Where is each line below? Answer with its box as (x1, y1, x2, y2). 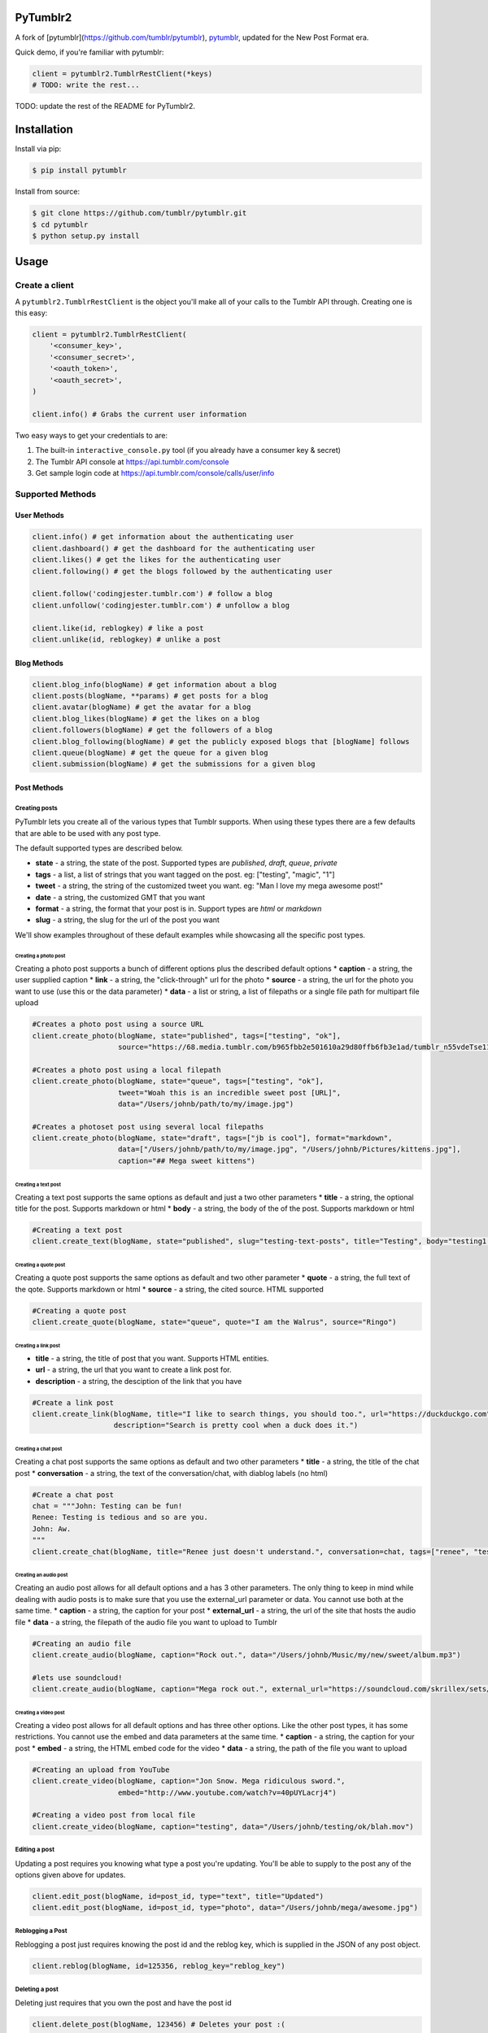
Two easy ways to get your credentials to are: (15, 430, 168, 440)
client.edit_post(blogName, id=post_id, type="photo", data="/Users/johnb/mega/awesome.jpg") (32, 1903, 419, 1913)
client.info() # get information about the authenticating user (32, 533, 294, 542)
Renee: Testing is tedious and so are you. (32, 1513, 209, 1522)
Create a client (15, 280, 75, 291)
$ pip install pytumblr (32, 166, 128, 175)
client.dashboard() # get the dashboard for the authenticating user (32, 543, 316, 553)
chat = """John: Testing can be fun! (32, 1501, 183, 1511)
